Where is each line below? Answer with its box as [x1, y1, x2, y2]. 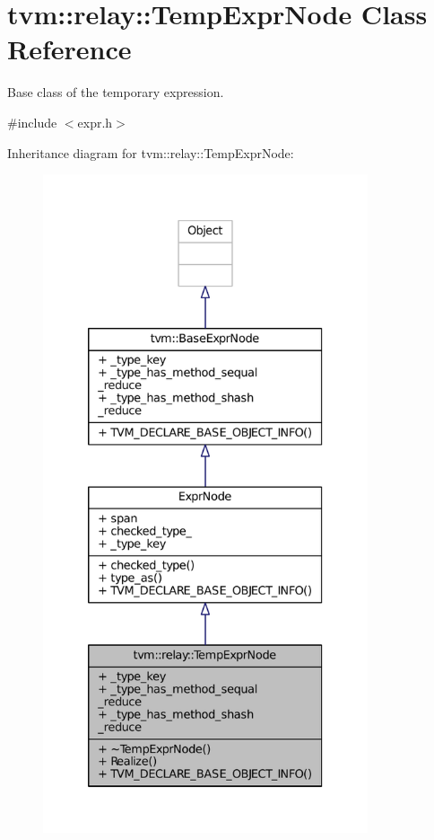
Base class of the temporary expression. [7, 83, 224, 102]
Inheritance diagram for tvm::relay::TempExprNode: [7, 143, 294, 162]
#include [7, 112, 57, 131]
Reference [7, 31, 132, 67]
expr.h [77, 112, 113, 131]
